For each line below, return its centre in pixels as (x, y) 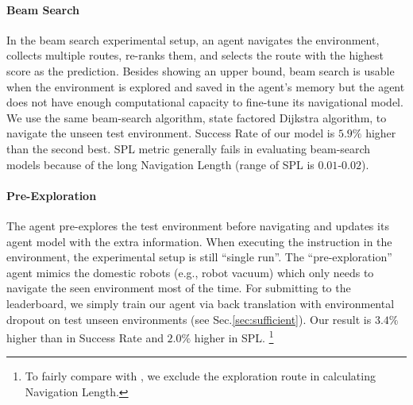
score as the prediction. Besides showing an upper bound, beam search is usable (201, 70)
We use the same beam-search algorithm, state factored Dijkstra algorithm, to (197, 117)
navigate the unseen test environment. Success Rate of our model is (171, 133)
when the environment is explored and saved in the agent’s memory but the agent (206, 86)
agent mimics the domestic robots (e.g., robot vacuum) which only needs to (190, 272)
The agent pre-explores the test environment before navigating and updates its (198, 225)
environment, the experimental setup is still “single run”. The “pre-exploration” (199, 257)
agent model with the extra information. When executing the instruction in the (199, 241)
